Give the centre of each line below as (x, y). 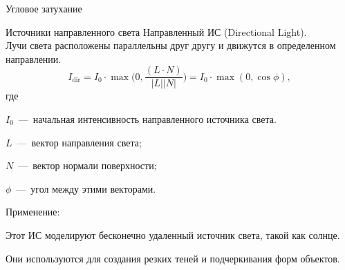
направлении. (34, 58)
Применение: (33, 212)
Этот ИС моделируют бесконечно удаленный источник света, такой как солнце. (173, 235)
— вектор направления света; (79, 142)
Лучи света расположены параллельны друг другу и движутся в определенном (171, 45)
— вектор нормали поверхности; (87, 165)
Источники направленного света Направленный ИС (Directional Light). (156, 31)
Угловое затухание (44, 8)
